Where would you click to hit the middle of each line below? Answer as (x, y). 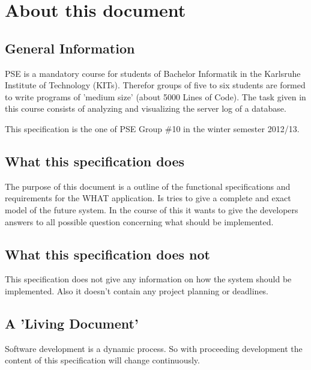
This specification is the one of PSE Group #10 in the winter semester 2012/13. (152, 128)
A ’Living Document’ (72, 323)
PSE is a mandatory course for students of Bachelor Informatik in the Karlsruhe (153, 73)
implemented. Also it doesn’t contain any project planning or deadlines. (137, 290)
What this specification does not (107, 254)
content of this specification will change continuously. (102, 360)
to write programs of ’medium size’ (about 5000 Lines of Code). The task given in (155, 96)
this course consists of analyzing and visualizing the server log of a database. (146, 108)
